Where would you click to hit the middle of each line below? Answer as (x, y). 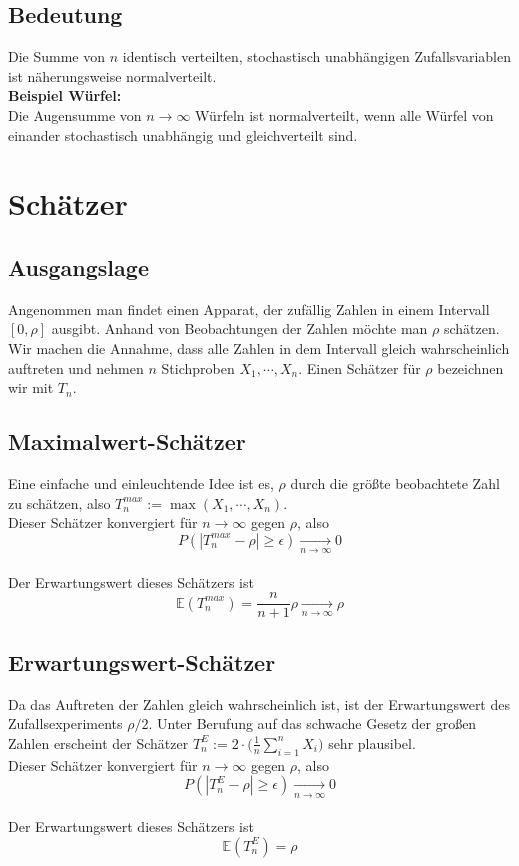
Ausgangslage (78, 266)
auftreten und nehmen (76, 367)
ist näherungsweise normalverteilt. (112, 75)
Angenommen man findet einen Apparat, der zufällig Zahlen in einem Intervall (249, 308)
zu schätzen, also (59, 502)
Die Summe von (57, 56)
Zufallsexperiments (65, 723)
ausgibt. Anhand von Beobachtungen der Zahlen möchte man (239, 328)
